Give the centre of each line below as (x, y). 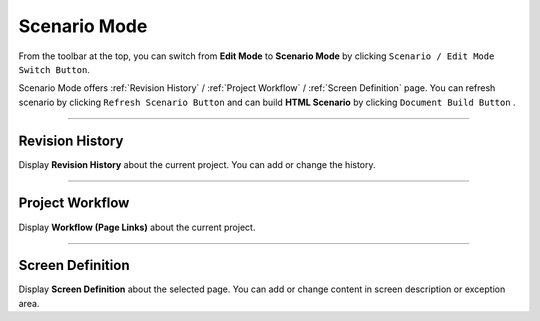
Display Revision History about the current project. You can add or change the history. (197, 164)
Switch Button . (54, 69)
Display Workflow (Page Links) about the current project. (137, 227)
